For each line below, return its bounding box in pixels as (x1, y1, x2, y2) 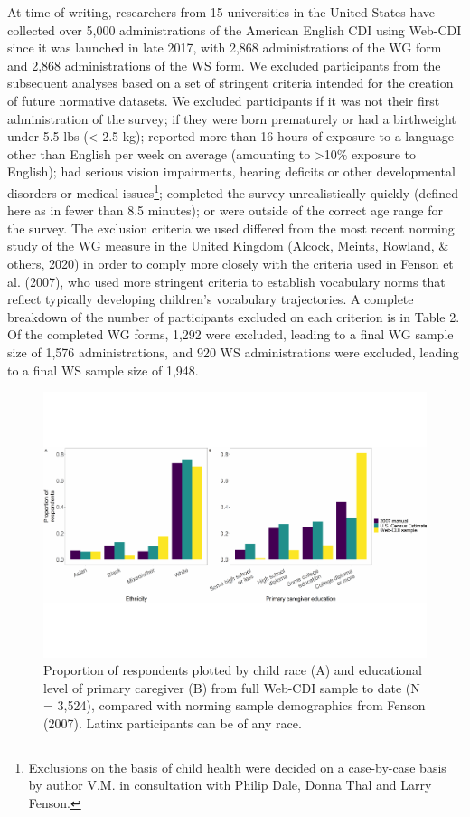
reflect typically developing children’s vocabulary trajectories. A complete (7, 290, 414, 309)
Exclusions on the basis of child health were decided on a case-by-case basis (28, 757, 446, 776)
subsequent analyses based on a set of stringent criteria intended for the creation (7, 73, 454, 92)
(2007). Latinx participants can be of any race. (43, 714, 302, 733)
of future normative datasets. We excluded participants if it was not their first (7, 90, 440, 109)
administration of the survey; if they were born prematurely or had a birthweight (7, 109, 456, 128)
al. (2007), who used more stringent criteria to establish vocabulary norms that (7, 271, 446, 290)
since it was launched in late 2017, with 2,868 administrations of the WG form (7, 38, 442, 57)
